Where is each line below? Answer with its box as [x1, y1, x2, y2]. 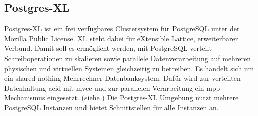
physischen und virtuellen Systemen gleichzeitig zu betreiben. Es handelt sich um [4, 63, 254, 73]
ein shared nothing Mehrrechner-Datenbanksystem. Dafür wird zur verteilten [4, 73, 241, 83]
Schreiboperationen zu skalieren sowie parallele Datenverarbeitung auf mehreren [4, 52, 251, 63]
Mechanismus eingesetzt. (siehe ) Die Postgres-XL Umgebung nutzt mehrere [4, 92, 239, 103]
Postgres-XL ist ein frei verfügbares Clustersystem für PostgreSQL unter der [4, 23, 240, 34]
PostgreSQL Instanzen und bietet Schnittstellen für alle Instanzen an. [4, 102, 219, 112]
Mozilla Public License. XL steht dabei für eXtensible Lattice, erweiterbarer [4, 33, 238, 43]
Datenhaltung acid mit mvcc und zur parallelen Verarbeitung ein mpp [4, 82, 220, 93]
